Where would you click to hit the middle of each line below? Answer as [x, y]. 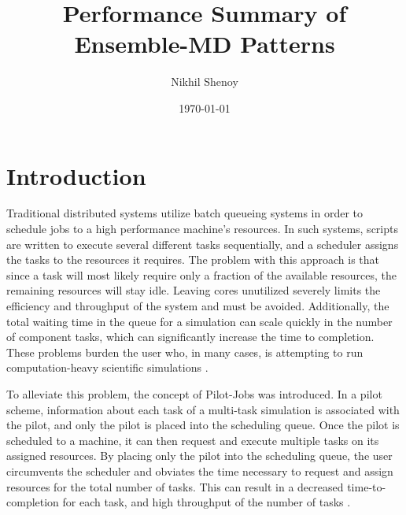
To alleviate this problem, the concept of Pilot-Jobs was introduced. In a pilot [194, 393]
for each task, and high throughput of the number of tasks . [207, 502]
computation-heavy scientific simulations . [107, 367]
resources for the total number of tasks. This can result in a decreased [175, 486]
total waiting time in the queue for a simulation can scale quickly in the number [199, 321]
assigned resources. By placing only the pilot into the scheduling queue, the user [199, 456]
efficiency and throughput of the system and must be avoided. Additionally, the [198, 306]
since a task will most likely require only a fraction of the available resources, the [201, 274]
